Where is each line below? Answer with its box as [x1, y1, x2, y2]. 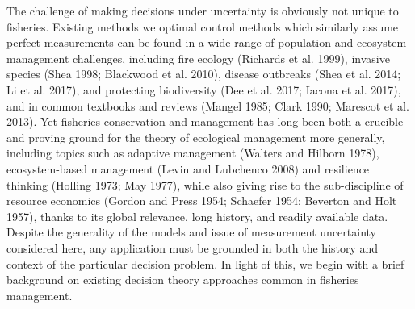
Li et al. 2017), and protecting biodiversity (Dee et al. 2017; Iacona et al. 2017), [6, 81, 401, 98]
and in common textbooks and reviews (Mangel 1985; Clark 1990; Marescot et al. [6, 97, 409, 114]
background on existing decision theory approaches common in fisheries [6, 271, 359, 288]
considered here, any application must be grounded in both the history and [6, 239, 379, 256]
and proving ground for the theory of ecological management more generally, [6, 128, 385, 145]
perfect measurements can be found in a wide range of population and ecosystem [6, 34, 407, 51]
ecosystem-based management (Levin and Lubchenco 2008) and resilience [6, 160, 370, 177]
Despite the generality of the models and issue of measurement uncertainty [6, 223, 376, 240]
